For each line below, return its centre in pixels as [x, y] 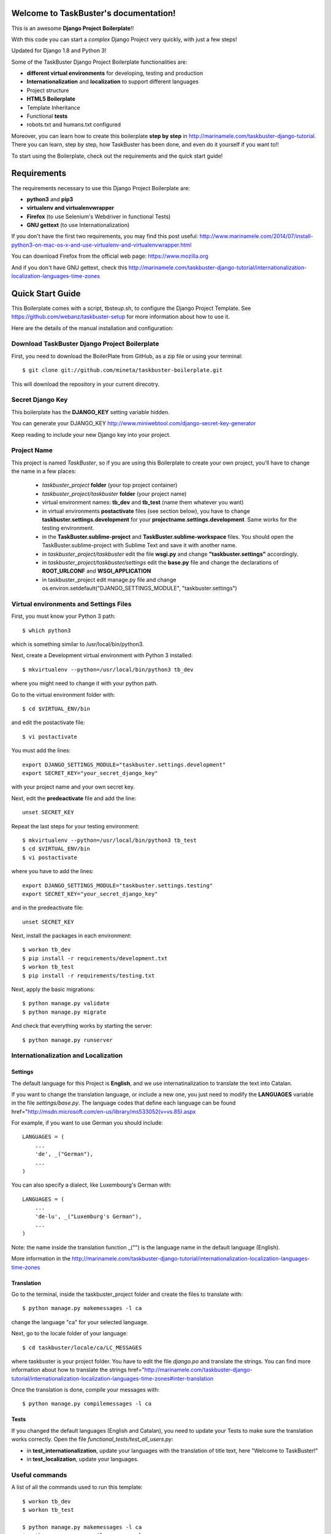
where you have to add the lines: [53, 871]
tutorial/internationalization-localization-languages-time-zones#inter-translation [112, 1378]
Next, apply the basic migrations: [53, 989]
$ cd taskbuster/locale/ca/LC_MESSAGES [82, 1347]
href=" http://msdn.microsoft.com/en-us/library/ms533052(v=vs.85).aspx [104, 1111]
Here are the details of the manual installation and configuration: [93, 328]
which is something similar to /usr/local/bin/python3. [78, 644]
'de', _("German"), [64, 1154]
